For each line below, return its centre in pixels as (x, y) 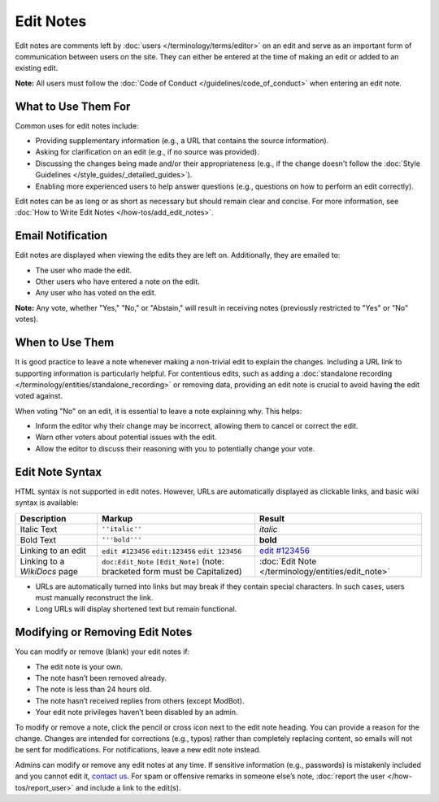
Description (43, 518)
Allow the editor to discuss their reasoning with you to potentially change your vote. (175, 448)
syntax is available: (47, 503)
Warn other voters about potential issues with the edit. (126, 437)
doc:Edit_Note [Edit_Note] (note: (163, 561)
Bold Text (38, 539)
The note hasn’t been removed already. (101, 678)
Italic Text (39, 529)
